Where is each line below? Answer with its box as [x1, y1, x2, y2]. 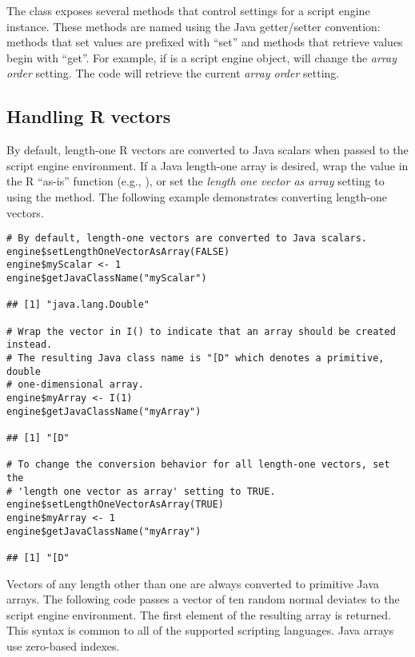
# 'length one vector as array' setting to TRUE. [6, 485, 276, 497]
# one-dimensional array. [6, 379, 144, 391]
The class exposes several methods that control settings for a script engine [6, 2, 370, 18]
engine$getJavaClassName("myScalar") [6, 273, 207, 285]
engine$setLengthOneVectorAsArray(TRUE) [6, 499, 225, 511]
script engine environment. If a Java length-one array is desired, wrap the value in [6, 157, 409, 173]
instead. [6, 339, 53, 351]
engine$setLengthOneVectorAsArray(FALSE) [6, 245, 230, 257]
